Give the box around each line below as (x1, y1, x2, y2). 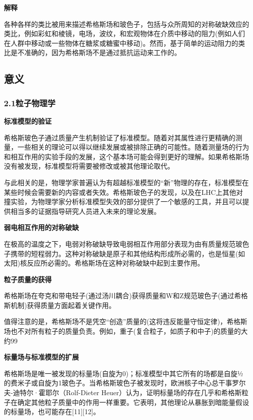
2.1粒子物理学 (4, 96, 55, 109)
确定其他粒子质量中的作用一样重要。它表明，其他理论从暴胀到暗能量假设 (17, 397, 249, 407)
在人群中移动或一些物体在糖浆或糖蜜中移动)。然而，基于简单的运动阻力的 (4, 38, 238, 48)
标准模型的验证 (4, 115, 52, 126)
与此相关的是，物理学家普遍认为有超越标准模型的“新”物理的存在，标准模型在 (4, 177, 249, 187)
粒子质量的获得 (4, 274, 52, 284)
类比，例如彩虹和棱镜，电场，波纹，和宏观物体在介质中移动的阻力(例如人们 (4, 28, 245, 38)
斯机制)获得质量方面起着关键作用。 (4, 300, 116, 310)
